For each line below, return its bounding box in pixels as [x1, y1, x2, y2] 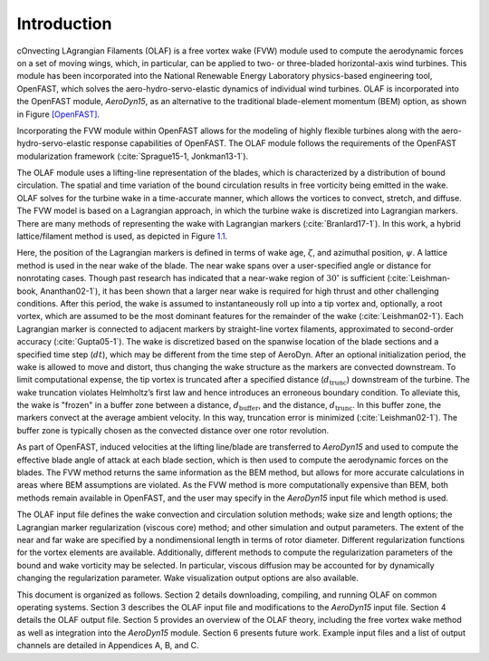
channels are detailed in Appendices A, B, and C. [16, 640, 199, 651]
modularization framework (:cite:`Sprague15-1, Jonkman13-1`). [16, 151, 249, 161]
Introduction [16, 14, 112, 34]
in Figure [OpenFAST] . [16, 109, 100, 120]
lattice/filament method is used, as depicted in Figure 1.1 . [16, 231, 228, 242]
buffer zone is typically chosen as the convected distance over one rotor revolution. [16, 424, 330, 435]
